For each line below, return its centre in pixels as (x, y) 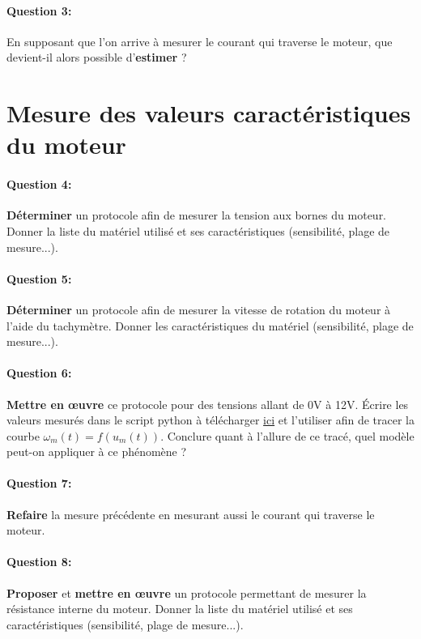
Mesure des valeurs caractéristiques (209, 113)
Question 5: (39, 278)
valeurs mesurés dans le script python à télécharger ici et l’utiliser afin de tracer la (210, 420)
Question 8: (39, 562)
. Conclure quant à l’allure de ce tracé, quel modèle (287, 435)
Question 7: (39, 483)
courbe (23, 435)
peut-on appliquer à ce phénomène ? (97, 452)
